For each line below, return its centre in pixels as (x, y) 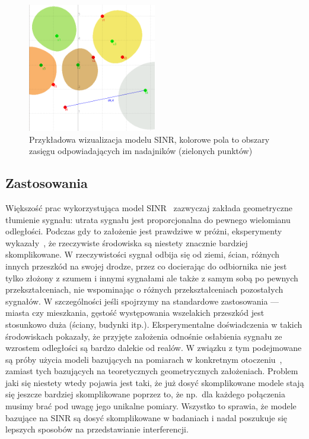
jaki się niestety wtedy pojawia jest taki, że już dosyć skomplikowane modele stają (155, 382)
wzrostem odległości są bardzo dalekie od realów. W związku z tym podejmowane (154, 348)
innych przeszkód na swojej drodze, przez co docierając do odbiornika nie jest (146, 266)
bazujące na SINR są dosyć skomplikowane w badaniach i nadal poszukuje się (146, 417)
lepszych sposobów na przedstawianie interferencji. (97, 429)
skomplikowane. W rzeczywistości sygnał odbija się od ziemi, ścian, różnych (143, 254)
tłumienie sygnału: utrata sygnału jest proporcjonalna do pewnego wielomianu (148, 219)
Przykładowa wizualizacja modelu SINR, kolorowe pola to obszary (149, 139)
